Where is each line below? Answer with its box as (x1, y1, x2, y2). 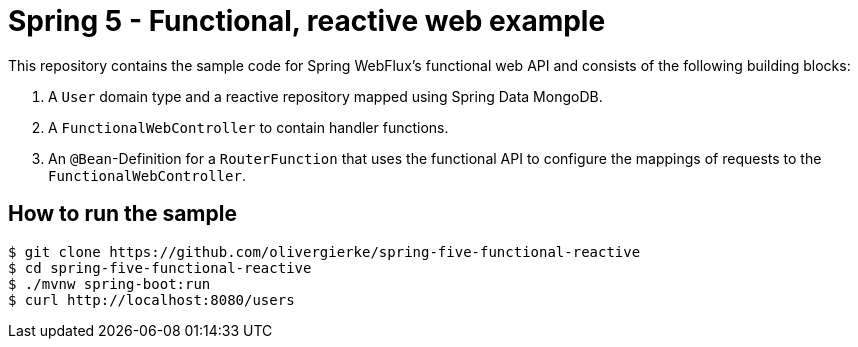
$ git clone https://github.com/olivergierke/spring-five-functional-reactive (8, 243, 641, 260)
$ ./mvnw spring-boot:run (8, 275, 211, 292)
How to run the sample (8, 201, 237, 227)
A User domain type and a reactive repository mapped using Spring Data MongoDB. (48, 87, 603, 105)
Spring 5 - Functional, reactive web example (8, 4, 606, 38)
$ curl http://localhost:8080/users (8, 291, 295, 308)
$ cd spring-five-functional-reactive (8, 259, 312, 276)
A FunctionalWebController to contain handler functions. (48, 118, 449, 136)
